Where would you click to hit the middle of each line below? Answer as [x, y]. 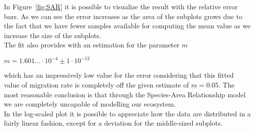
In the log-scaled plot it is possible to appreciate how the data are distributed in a [127, 113]
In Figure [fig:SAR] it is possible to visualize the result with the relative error [121, 6]
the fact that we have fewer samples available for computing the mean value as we [127, 26]
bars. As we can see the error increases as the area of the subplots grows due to [123, 16]
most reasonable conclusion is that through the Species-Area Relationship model [125, 94]
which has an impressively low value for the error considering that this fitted [119, 75]
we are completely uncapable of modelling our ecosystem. [90, 104]
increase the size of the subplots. [53, 35]
